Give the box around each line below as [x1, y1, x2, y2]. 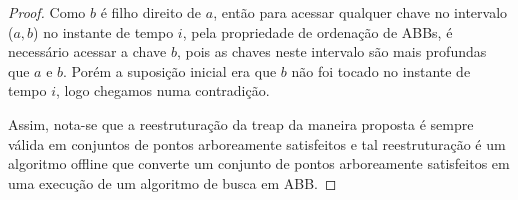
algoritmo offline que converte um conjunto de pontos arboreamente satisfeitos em [8, 153, 510, 174]
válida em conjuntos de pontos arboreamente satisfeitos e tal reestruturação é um [8, 133, 506, 154]
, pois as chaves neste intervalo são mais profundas [176, 41, 487, 62]
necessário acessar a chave [8, 41, 167, 62]
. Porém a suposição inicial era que [63, 60, 277, 81]
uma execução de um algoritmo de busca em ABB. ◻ [8, 172, 337, 193]
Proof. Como [8, 2, 86, 22]
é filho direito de [100, 2, 202, 22]
